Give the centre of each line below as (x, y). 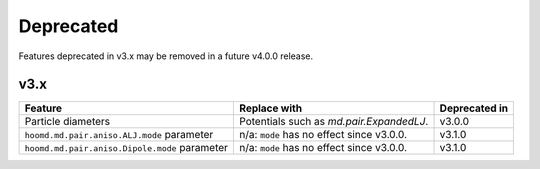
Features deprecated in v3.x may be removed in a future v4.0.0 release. (166, 56)
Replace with (271, 108)
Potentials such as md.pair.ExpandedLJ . (334, 122)
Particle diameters (67, 122)
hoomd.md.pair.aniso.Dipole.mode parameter (126, 148)
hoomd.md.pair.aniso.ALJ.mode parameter (119, 135)
